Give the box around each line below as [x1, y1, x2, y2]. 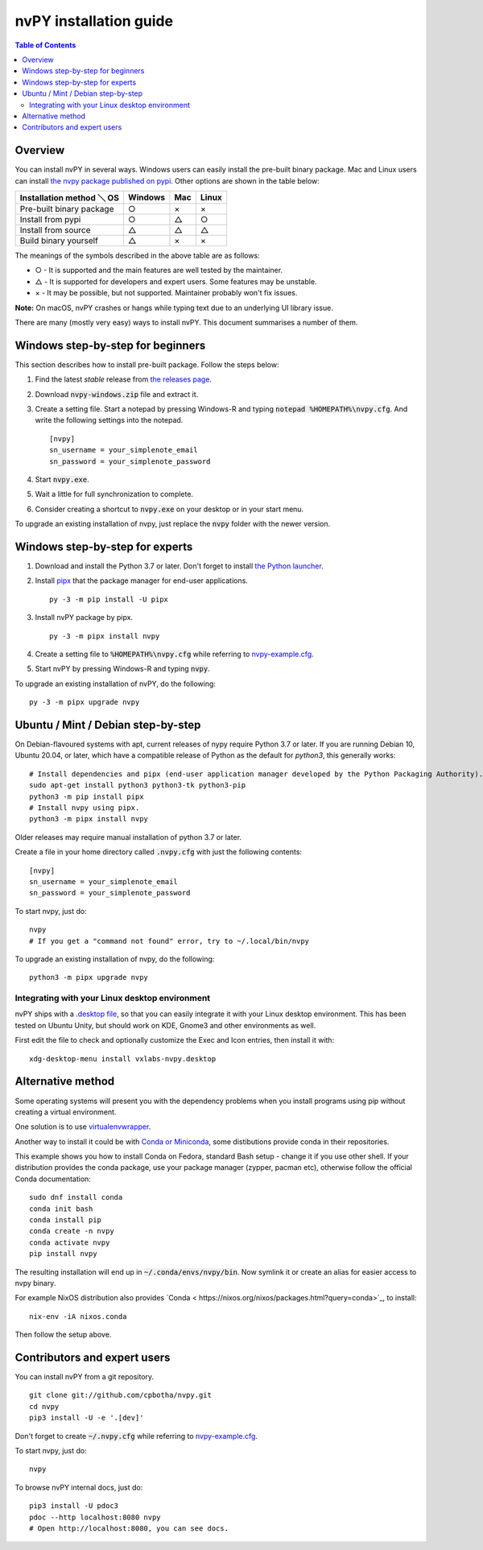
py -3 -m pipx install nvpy [49, 631, 160, 640]
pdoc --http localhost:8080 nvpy [29, 1512, 161, 1522]
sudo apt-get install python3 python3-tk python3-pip [29, 781, 246, 790]
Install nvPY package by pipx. [35, 613, 133, 622]
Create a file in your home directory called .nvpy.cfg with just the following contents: [14, 847, 302, 857]
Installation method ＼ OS [19, 192, 120, 203]
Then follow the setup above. [14, 1329, 112, 1340]
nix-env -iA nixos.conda [29, 1312, 127, 1321]
